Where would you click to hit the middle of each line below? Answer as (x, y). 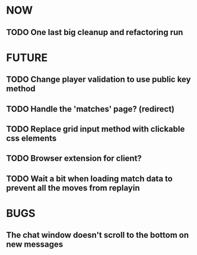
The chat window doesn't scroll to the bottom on (97, 235)
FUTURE (27, 58)
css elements (31, 138)
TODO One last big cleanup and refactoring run (95, 32)
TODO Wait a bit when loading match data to (90, 179)
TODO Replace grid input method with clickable (96, 129)
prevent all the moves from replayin (73, 188)
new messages (35, 245)
